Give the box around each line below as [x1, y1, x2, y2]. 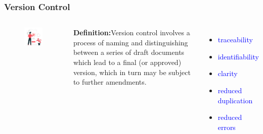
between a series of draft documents [73, 47, 185, 57]
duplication [217, 95, 253, 105]
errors [217, 121, 236, 132]
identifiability [217, 51, 259, 61]
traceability [217, 34, 253, 45]
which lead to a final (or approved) [73, 57, 182, 67]
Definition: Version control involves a [73, 27, 190, 38]
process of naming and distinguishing [73, 37, 188, 47]
